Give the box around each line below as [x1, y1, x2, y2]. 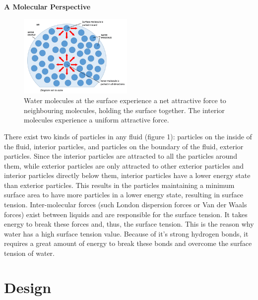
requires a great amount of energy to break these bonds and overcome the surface [4, 238, 252, 248]
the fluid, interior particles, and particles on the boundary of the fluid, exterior [4, 141, 244, 151]
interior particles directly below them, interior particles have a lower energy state [4, 170, 251, 180]
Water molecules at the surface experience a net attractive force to [24, 95, 226, 106]
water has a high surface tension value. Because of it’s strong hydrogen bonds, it [4, 228, 249, 239]
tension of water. [4, 248, 55, 258]
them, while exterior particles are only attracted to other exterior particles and [4, 160, 244, 171]
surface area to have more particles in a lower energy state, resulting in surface [4, 189, 244, 200]
